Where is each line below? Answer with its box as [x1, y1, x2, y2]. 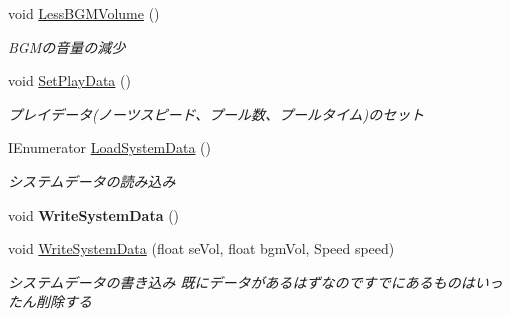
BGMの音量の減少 [8, 36, 126, 57]
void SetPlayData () [8, 70, 131, 91]
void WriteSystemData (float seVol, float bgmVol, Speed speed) [8, 238, 395, 259]
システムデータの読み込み [8, 170, 176, 191]
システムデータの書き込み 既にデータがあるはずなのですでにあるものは [8, 271, 475, 292]
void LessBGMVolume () [8, 3, 160, 23]
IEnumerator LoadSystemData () [8, 137, 211, 158]
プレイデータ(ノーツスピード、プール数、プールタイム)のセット [8, 103, 425, 124]
